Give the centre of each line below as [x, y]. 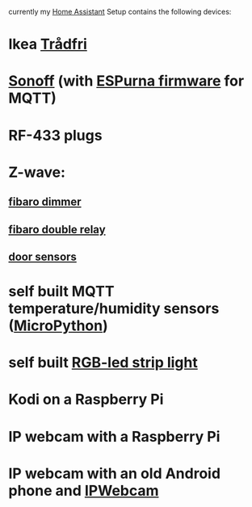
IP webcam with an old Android [114, 473]
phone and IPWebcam [84, 490]
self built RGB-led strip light [103, 363]
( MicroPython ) [58, 326]
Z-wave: [37, 172]
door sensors [42, 256]
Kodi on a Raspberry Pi [86, 400]
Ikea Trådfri [48, 44]
